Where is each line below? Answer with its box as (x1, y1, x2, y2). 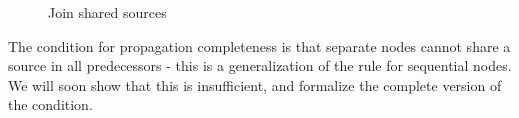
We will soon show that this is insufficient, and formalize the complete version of (8, 74, 502, 95)
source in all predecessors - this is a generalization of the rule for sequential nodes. (8, 55, 512, 76)
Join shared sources (48, 2, 167, 22)
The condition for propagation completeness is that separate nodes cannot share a (8, 35, 511, 56)
